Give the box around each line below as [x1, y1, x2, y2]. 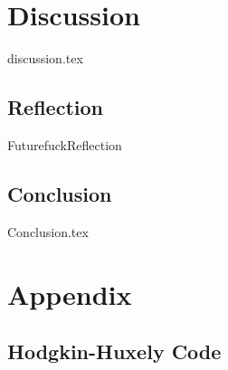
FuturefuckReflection [7, 135, 122, 154]
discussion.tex [7, 49, 83, 68]
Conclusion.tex [7, 222, 89, 241]
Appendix [7, 275, 132, 312]
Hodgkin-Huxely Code [7, 337, 222, 365]
